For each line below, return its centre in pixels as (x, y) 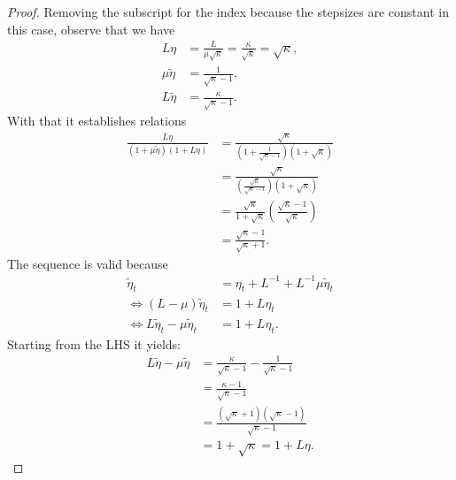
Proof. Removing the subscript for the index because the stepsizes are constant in (228, 11)
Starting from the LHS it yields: (94, 343)
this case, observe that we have (91, 29)
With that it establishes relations (97, 121)
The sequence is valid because (88, 263)
